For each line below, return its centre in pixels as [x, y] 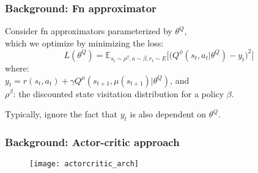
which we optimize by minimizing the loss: [84, 42]
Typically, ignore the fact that [61, 114]
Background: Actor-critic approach [92, 142]
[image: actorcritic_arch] [84, 164]
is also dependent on [168, 114]
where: [17, 68]
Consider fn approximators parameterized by [89, 31]
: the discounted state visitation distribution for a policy [119, 93]
